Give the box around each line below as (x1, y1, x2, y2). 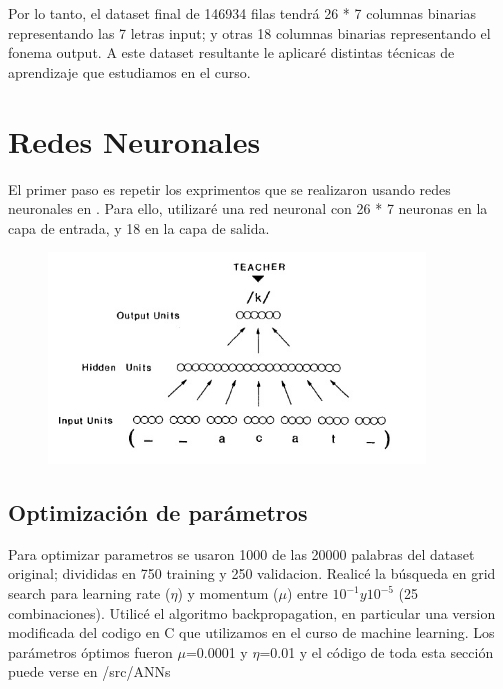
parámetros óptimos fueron (8, 641, 173, 662)
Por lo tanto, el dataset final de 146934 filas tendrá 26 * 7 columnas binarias (8, 3, 477, 23)
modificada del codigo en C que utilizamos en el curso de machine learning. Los (8, 622, 495, 643)
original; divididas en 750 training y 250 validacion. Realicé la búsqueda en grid (8, 563, 496, 584)
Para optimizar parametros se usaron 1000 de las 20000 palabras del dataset (8, 543, 475, 564)
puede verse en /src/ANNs (8, 661, 171, 682)
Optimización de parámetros (8, 497, 308, 528)
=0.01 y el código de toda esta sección (259, 641, 494, 662)
